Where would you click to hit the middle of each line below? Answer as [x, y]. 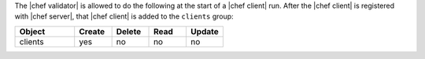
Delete [129, 31]
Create [92, 31]
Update [205, 31]
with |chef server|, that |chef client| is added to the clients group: [124, 16]
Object [32, 31]
